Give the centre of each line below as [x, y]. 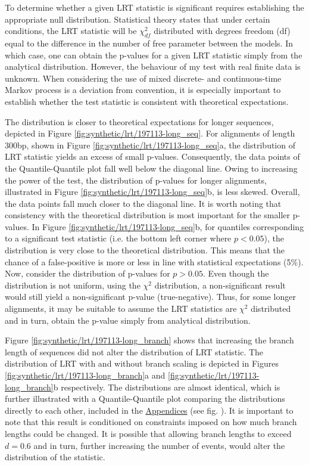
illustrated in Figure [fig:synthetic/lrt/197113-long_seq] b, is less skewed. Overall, [152, 192]
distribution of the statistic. [55, 457]
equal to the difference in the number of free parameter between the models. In [149, 43]
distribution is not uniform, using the [73, 285]
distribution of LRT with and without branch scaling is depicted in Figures [142, 363]
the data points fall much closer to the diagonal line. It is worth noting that [143, 203]
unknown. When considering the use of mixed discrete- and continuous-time [143, 78]
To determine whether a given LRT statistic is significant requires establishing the [154, 7]
